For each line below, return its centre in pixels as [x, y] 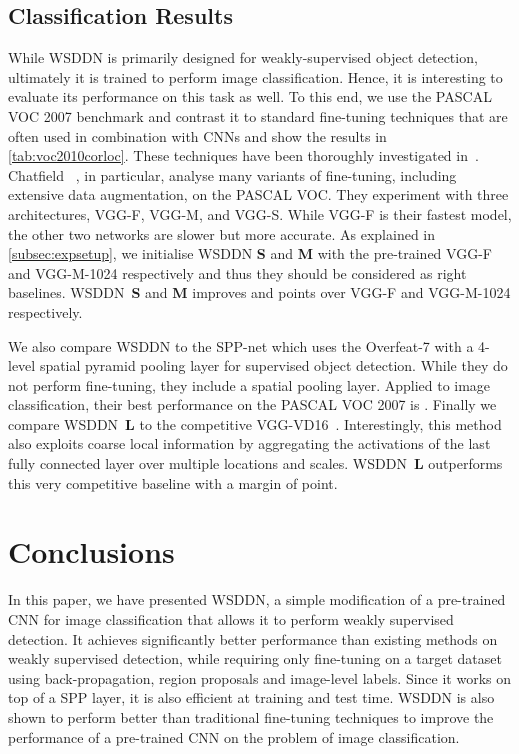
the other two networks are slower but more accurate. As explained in [222, 233]
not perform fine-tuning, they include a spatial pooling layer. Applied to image [249, 384]
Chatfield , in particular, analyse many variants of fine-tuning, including [232, 174]
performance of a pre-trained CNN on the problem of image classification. [234, 736]
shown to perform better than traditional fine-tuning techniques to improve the [251, 716]
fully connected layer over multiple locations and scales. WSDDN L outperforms [255, 463]
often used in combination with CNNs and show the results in [197, 135]
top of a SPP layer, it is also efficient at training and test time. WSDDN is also [251, 697]
